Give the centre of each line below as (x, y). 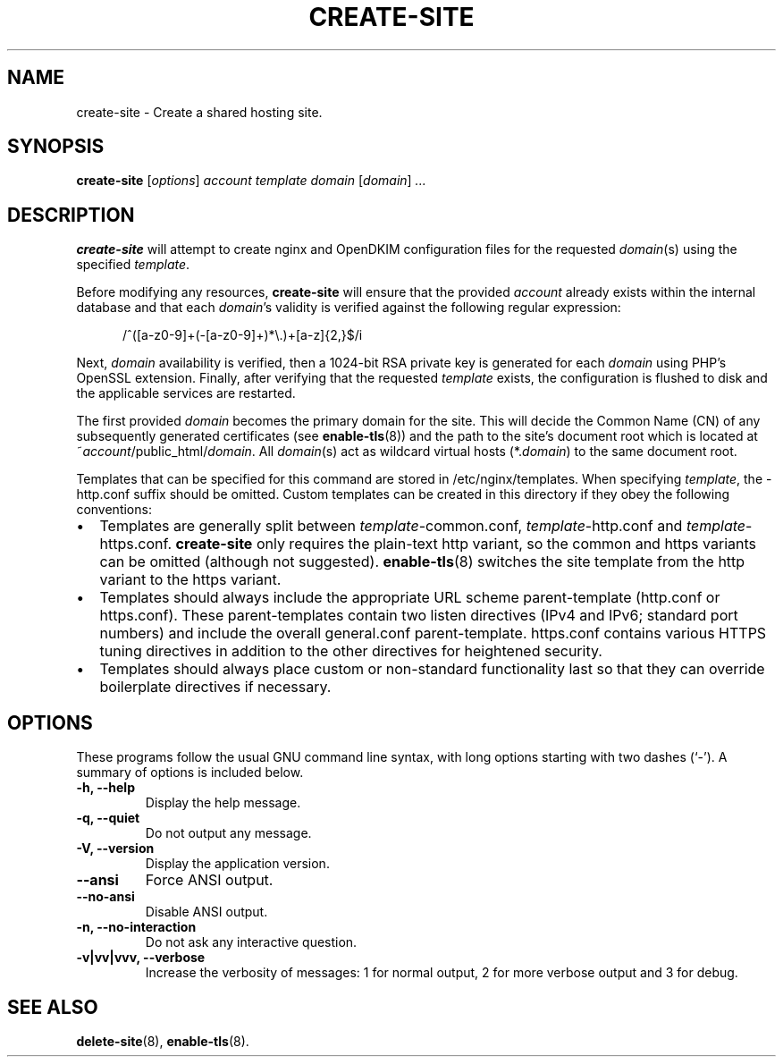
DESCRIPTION (71, 215)
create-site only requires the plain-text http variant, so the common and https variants (466, 544)
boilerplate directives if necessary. (215, 687)
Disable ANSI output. (206, 912)
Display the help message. (223, 803)
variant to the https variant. (190, 580)
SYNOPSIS (56, 147)
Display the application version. (237, 864)
